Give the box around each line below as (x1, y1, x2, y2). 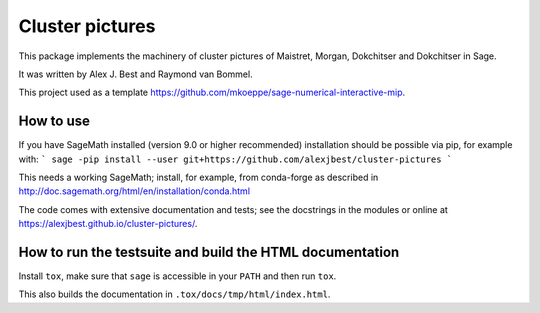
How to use (18, 113, 90, 130)
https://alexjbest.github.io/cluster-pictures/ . (18, 218, 198, 230)
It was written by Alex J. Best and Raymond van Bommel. (18, 68, 254, 80)
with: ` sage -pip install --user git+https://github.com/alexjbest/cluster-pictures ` (18, 153, 453, 165)
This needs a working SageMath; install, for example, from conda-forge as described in (18, 171, 379, 184)
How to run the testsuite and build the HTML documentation (18, 244, 400, 260)
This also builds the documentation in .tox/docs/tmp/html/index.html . (18, 288, 331, 300)
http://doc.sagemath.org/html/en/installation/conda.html (18, 185, 250, 197)
